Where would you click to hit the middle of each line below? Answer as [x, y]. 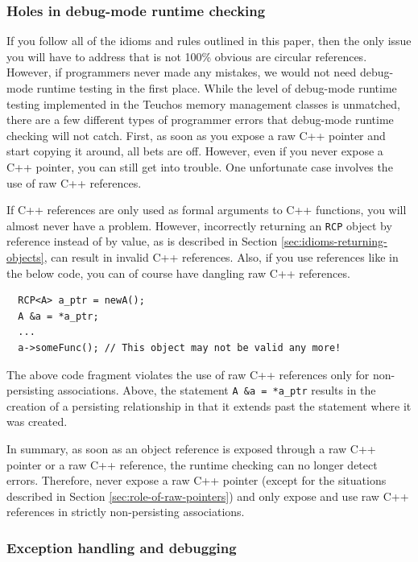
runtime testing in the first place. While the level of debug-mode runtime [217, 88]
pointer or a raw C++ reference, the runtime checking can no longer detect [192, 464]
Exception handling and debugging [122, 547]
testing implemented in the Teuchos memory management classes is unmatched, [203, 103]
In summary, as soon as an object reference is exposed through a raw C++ [191, 448]
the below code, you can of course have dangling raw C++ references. [178, 273]
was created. [37, 421]
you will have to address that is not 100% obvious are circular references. [187, 56]
